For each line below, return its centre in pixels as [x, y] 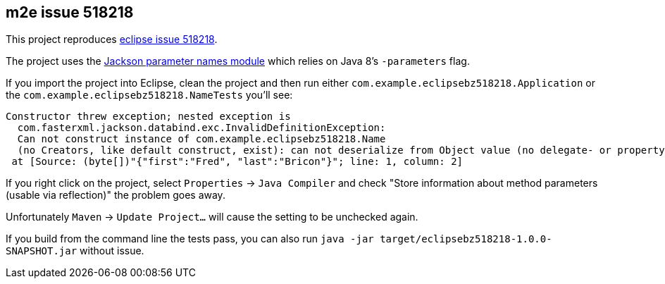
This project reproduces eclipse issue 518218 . [112, 39]
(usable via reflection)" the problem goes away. [116, 195]
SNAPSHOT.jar [42, 251]
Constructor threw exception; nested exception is [148, 117]
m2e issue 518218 [70, 12]
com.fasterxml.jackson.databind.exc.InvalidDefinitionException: [201, 128]
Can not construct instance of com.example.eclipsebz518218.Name [201, 139]
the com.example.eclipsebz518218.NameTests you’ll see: [149, 95]
